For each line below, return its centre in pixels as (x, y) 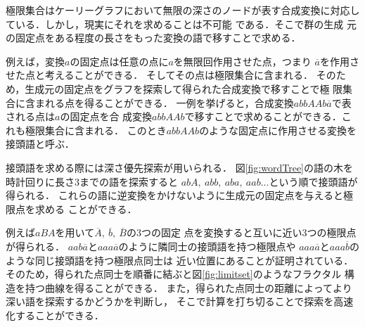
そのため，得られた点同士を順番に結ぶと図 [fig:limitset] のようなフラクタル (174, 274)
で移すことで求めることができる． (263, 116)
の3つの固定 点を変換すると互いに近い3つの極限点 (241, 232)
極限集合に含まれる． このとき (96, 130)
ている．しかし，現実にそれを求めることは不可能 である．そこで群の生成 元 (181, 24)
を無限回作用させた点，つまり (242, 61)
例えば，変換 (35, 61)
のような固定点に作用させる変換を (278, 130)
